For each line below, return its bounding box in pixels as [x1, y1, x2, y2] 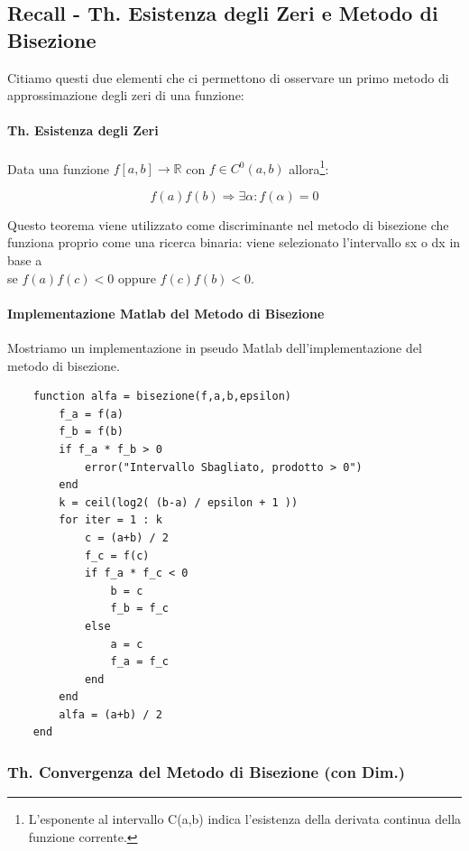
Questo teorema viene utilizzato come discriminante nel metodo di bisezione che [7, 215, 449, 234]
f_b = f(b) [59, 425, 124, 439]
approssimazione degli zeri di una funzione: [7, 86, 244, 105]
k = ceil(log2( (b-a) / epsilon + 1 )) [59, 495, 299, 509]
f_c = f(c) [84, 549, 150, 562]
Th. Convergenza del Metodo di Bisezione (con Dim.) [7, 760, 405, 782]
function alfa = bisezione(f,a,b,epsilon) [32, 390, 291, 403]
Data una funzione [7, 159, 109, 178]
